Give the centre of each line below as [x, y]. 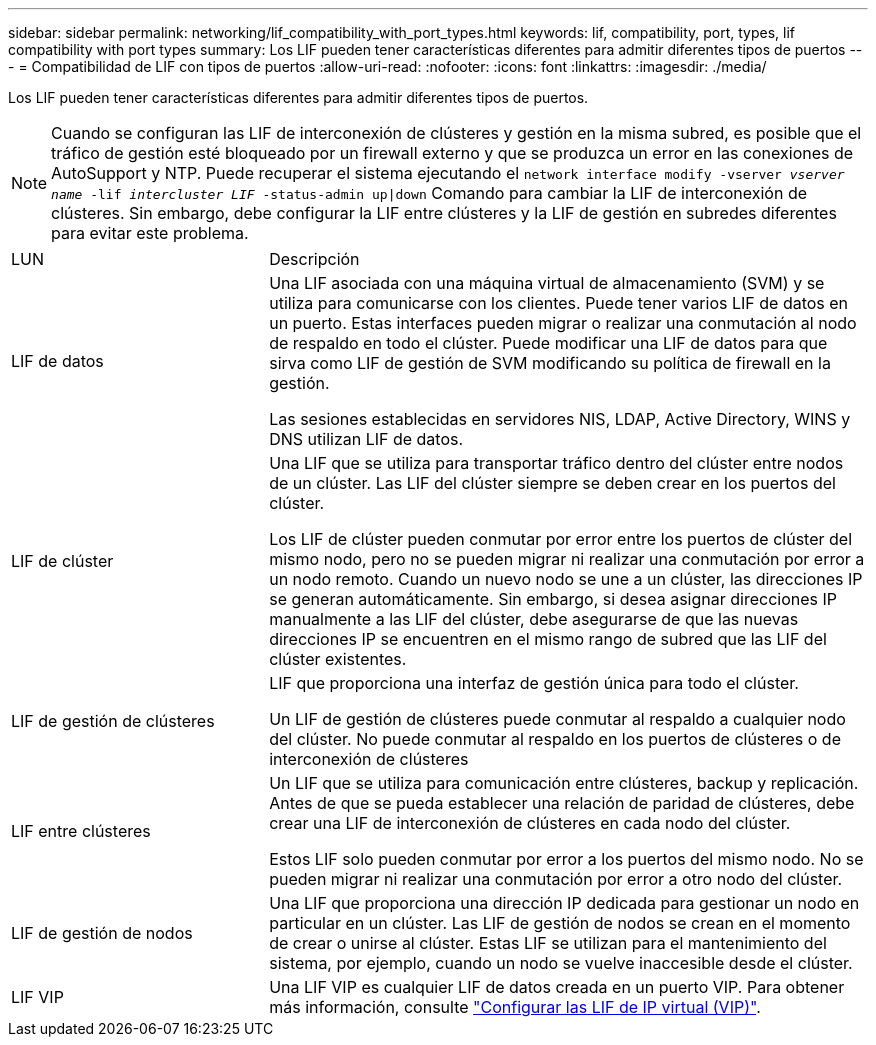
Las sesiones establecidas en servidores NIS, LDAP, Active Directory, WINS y [560, 419]
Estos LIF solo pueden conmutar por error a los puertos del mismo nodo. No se [566, 859]
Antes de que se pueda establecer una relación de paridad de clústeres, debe [562, 803]
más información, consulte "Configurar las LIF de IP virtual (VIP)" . [515, 1007]
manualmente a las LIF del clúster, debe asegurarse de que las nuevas [534, 619]
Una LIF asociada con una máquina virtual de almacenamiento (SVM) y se [547, 283]
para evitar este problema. [150, 233]
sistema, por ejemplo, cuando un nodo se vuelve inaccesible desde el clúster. [561, 963]
